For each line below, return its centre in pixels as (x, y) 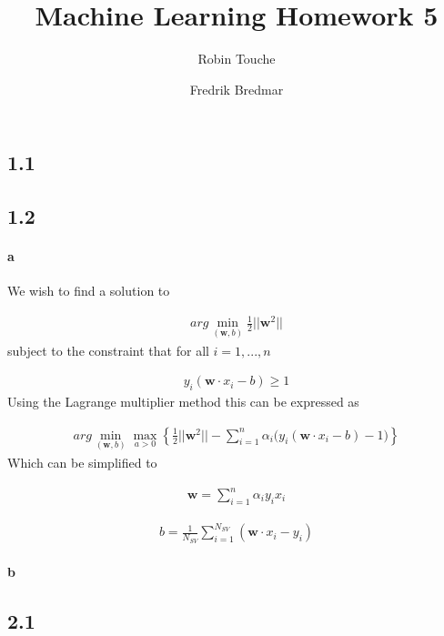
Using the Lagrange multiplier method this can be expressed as (183, 402)
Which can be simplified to (82, 462)
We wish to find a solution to (89, 291)
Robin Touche (237, 59)
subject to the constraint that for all (108, 350)
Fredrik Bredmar (237, 89)
